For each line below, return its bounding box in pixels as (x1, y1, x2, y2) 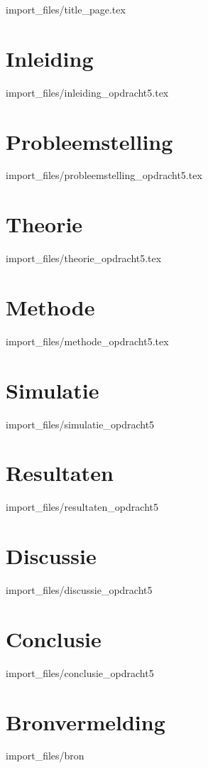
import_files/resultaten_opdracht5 (6, 499, 158, 514)
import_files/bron (6, 748, 84, 763)
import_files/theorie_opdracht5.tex (6, 251, 162, 266)
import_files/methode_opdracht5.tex (6, 333, 169, 348)
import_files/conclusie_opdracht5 (6, 665, 154, 680)
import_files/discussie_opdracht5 (6, 583, 153, 597)
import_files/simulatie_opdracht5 (6, 416, 155, 431)
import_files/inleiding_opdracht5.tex (6, 85, 169, 99)
